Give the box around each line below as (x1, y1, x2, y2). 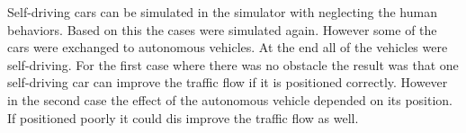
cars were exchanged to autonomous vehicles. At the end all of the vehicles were (7, 38, 448, 57)
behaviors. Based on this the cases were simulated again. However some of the (7, 20, 437, 39)
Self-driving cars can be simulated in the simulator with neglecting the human (7, 3, 437, 21)
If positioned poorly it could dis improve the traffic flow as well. (7, 108, 359, 127)
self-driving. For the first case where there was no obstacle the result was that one (7, 55, 459, 74)
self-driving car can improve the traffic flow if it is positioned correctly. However (7, 73, 448, 92)
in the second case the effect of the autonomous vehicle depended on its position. (7, 90, 453, 109)
